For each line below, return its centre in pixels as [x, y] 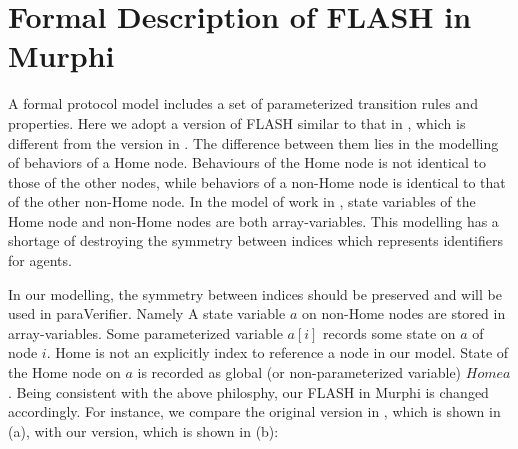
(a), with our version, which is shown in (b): [143, 430]
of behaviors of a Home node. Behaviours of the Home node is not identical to [247, 162]
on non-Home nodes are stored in [403, 313]
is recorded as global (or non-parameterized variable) [299, 372]
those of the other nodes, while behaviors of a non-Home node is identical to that [257, 181]
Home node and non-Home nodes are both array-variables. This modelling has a [253, 220]
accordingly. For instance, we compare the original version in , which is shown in [254, 411]
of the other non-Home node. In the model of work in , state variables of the [242, 201]
